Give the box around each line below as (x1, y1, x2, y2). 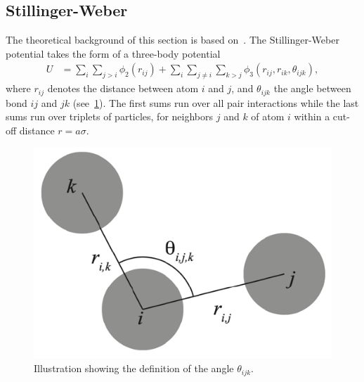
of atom (251, 109, 285, 124)
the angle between (273, 81, 351, 96)
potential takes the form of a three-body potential (6, 46, 221, 61)
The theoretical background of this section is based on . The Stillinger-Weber (6, 32, 339, 47)
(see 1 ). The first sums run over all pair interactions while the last (72, 95, 359, 110)
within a (294, 109, 330, 124)
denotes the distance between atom (47, 81, 199, 96)
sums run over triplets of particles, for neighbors (6, 109, 214, 124)
